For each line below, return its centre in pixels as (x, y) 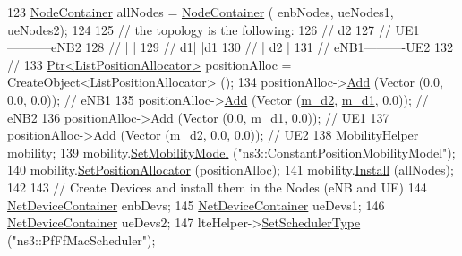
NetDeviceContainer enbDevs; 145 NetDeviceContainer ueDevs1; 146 (196, 205)
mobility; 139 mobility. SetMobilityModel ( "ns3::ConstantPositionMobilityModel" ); (231, 152)
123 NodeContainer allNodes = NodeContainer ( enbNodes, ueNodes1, (201, 12)
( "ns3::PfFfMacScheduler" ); (81, 239)
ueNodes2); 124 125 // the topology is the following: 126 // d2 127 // (199, 29)
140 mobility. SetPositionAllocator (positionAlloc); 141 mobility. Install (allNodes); (231, 170)
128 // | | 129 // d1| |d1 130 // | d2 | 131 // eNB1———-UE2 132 (269, 47)
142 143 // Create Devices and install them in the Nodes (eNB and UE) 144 (217, 187)
